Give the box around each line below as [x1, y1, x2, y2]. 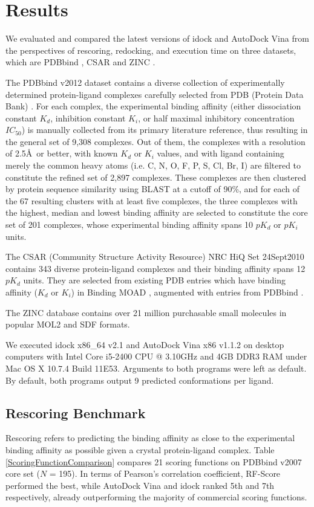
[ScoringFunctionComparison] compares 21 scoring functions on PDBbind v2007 [5, 455, 302, 468]
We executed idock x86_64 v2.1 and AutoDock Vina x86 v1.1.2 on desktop [5, 338, 284, 350]
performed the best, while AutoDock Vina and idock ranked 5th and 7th [5, 479, 275, 491]
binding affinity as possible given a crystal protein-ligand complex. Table [5, 443, 275, 456]
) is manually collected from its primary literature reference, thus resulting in [21, 123, 308, 136]
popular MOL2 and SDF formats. [5, 318, 130, 331]
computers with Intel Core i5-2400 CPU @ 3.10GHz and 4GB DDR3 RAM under [5, 350, 307, 363]
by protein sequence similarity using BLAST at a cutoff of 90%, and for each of [5, 182, 300, 195]
